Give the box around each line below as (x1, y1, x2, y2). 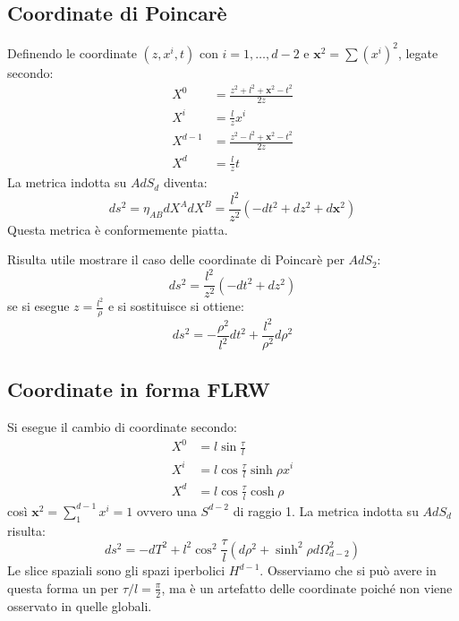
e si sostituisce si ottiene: (107, 297, 244, 315)
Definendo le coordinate (7, 43, 137, 62)
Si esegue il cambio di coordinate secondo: (7, 418, 237, 436)
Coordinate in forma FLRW (7, 375, 270, 403)
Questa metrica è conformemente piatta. (7, 220, 228, 238)
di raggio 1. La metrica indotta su (233, 501, 419, 520)
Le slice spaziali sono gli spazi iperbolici (7, 561, 225, 580)
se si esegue (7, 297, 70, 315)
